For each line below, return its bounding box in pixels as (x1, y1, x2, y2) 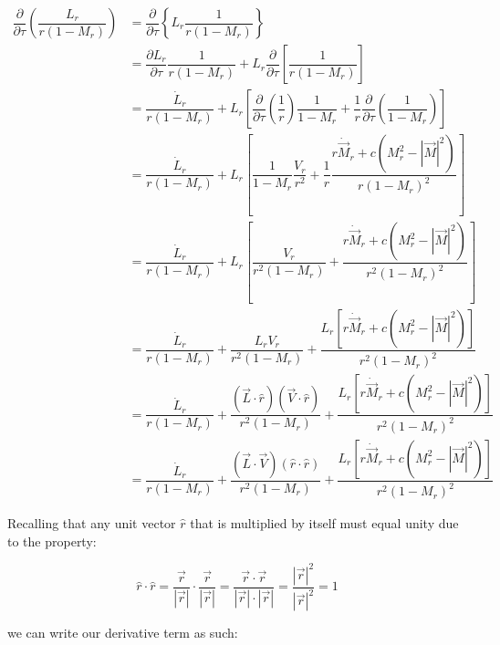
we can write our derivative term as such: (7, 623, 238, 642)
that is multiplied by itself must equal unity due (190, 514, 459, 533)
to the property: (7, 531, 97, 550)
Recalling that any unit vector (7, 514, 176, 533)
